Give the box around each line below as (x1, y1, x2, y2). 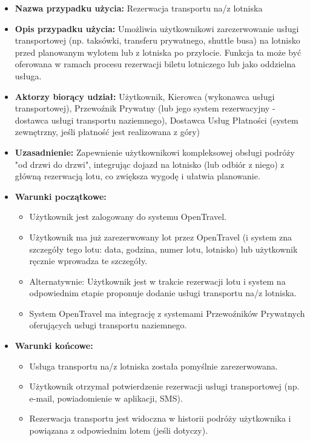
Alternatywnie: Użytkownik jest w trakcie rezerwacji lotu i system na (29, 274, 286, 287)
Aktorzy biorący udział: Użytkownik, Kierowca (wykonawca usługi (15, 90, 275, 102)
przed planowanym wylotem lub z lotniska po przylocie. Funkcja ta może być (15, 45, 302, 58)
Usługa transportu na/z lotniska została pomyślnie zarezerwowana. (29, 359, 278, 372)
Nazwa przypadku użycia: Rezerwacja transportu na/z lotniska (15, 2, 263, 14)
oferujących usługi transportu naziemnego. (29, 319, 187, 331)
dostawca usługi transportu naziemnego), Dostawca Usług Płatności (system (15, 113, 298, 126)
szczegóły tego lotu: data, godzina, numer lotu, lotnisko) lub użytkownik (29, 242, 298, 255)
